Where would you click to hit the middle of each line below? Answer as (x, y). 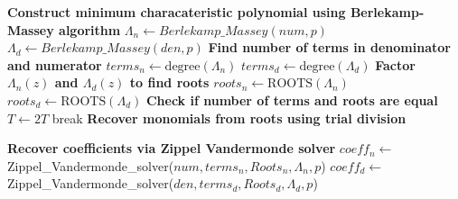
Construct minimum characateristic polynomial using (177, 12)
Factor (395, 64)
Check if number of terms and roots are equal (292, 99)
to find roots (169, 82)
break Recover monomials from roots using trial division (229, 118)
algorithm (90, 29)
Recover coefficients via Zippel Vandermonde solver (172, 148)
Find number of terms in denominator (329, 47)
